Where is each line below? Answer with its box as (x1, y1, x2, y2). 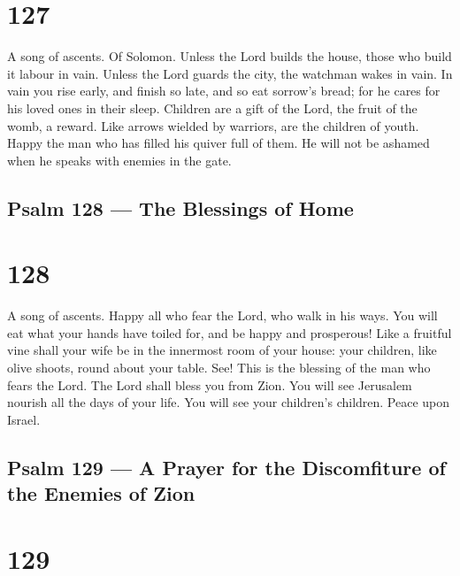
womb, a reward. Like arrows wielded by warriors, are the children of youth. (7, 116, 419, 134)
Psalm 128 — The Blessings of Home (7, 194, 354, 221)
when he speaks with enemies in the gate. (7, 150, 232, 169)
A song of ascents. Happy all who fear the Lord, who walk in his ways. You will (7, 306, 438, 325)
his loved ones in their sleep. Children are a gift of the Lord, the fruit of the (7, 98, 418, 117)
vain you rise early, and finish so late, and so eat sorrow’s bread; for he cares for (7, 81, 441, 100)
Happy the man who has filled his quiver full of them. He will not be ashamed (7, 134, 430, 152)
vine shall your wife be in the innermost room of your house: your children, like (7, 341, 437, 359)
